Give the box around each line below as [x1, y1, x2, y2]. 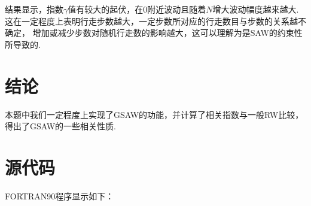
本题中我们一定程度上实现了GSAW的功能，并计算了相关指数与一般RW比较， [5, 108, 304, 120]
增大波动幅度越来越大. [212, 3, 299, 15]
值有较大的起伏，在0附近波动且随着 [68, 3, 206, 15]
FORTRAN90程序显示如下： [5, 189, 114, 202]
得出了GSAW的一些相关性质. [5, 120, 117, 132]
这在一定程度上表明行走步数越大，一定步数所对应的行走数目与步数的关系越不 [5, 14, 306, 27]
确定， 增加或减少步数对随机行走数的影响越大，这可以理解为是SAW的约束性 [5, 26, 303, 39]
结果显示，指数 [5, 3, 63, 15]
